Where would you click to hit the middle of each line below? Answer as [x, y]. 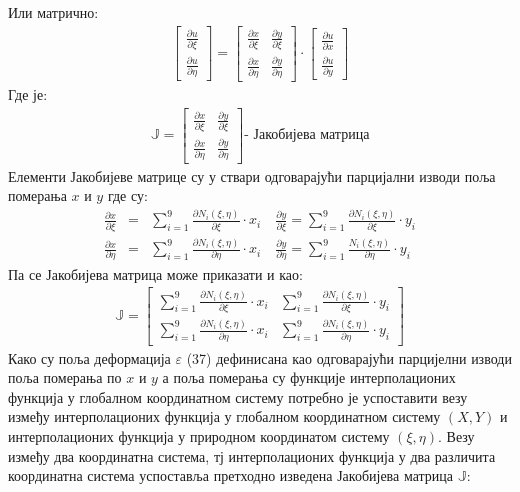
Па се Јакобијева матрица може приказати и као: [155, 273]
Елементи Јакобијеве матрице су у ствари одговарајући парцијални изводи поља [252, 175]
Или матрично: [53, 12]
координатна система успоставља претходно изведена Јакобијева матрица [231, 475]
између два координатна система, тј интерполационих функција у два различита [252, 455]
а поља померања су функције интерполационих [309, 377]
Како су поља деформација [89, 357]
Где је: [28, 93]
